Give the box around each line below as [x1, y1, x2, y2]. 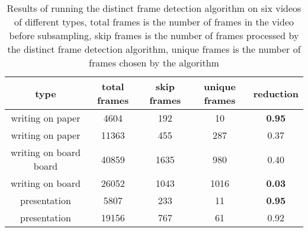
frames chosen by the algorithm [89, 56, 219, 69]
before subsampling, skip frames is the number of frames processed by [9, 28, 299, 42]
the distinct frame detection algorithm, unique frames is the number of [7, 42, 301, 56]
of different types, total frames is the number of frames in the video [14, 15, 294, 28]
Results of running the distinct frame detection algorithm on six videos [7, 1, 301, 15]
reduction [253, 86, 299, 100]
